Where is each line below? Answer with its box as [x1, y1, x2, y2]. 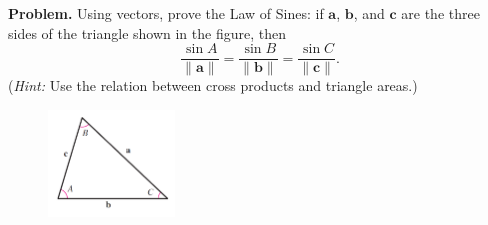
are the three [401, 3, 480, 23]
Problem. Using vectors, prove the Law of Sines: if [8, 3, 324, 23]
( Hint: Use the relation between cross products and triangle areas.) [8, 75, 418, 96]
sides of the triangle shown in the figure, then [8, 22, 286, 43]
